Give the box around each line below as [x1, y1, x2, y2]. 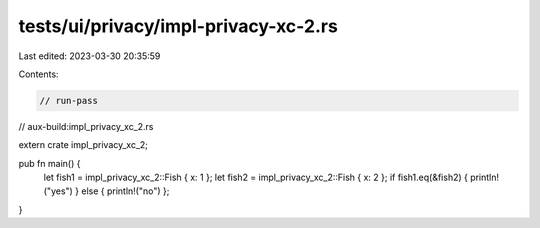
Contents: [18, 68, 59, 80]
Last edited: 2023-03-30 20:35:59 [18, 50, 161, 62]
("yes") [43, 185, 74, 197]
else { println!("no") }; [81, 185, 170, 197]
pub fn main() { [18, 157, 81, 169]
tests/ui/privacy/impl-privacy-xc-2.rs [18, 15, 339, 37]
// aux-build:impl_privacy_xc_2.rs [18, 120, 154, 132]
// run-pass [39, 95, 99, 106]
